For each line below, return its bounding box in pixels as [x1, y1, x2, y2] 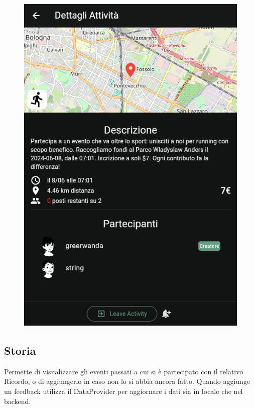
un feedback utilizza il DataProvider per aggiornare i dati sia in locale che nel [4, 386, 243, 396]
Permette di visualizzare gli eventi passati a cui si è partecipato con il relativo [4, 366, 243, 376]
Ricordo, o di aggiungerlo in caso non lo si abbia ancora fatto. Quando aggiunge [4, 376, 250, 386]
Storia [4, 343, 36, 358]
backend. [4, 395, 31, 406]
